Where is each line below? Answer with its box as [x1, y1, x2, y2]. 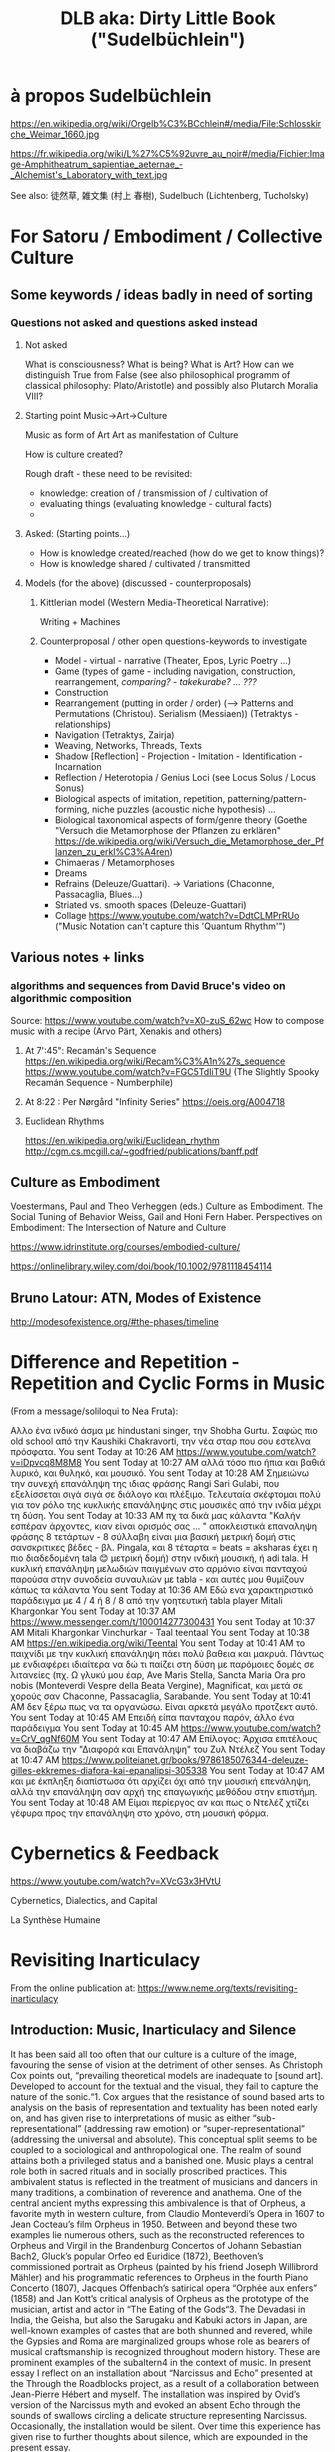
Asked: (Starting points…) [24, 527, 131, 539]
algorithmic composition [10, 992, 132, 1006]
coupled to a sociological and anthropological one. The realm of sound [10, 2143, 302, 2156]
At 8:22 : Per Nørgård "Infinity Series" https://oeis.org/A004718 [24, 1095, 286, 1107]
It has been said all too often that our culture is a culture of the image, [10, 2048, 298, 2060]
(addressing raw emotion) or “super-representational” [83, 2122, 306, 2134]
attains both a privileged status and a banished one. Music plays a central [10, 2154, 314, 2166]
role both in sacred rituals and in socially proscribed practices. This [10, 2165, 288, 2177]
